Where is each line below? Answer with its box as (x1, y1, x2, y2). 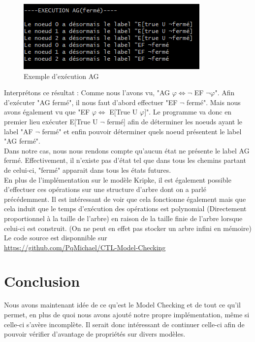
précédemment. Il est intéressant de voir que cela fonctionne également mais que (4, 193, 246, 204)
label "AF (4, 126, 33, 136)
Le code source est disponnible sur (4, 232, 107, 243)
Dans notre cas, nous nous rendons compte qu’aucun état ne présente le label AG (4, 145, 250, 155)
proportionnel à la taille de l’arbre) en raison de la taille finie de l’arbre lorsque (4, 213, 243, 223)
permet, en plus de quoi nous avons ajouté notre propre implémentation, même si (4, 309, 250, 319)
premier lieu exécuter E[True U (4, 116, 98, 126)
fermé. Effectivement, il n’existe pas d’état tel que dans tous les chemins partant (4, 155, 246, 165)
